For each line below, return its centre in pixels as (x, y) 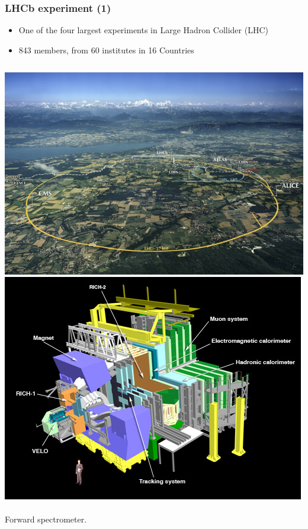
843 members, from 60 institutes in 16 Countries (106, 50)
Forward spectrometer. (46, 519)
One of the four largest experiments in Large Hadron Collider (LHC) (143, 30)
